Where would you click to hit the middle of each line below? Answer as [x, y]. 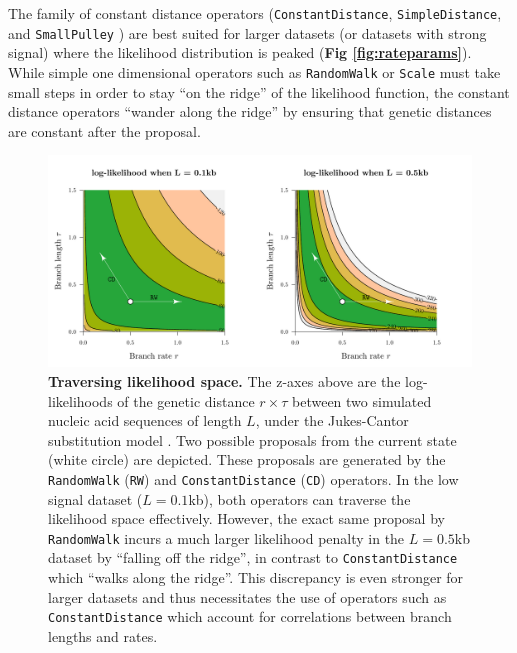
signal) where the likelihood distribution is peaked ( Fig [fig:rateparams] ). [240, 52]
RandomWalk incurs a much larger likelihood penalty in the [226, 537]
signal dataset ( [95, 498]
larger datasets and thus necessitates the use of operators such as [247, 596]
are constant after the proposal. [104, 130]
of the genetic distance [186, 400]
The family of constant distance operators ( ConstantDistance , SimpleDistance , [255, 13]
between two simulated [362, 400]
